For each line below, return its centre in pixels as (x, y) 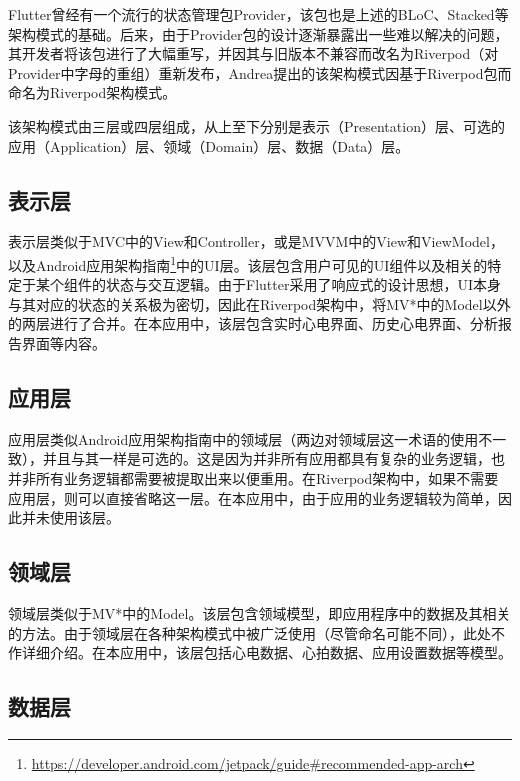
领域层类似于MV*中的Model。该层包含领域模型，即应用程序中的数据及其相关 (259, 612)
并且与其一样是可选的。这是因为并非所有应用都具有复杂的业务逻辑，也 (273, 458)
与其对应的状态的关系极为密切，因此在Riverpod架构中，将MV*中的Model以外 (259, 303)
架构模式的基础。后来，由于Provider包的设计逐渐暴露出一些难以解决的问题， (258, 33)
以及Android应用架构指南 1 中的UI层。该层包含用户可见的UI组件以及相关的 (248, 263)
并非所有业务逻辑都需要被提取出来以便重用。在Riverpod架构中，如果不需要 (253, 477)
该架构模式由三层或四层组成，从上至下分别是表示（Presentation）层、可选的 (256, 125)
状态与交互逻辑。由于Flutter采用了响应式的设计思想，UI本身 (303, 284)
